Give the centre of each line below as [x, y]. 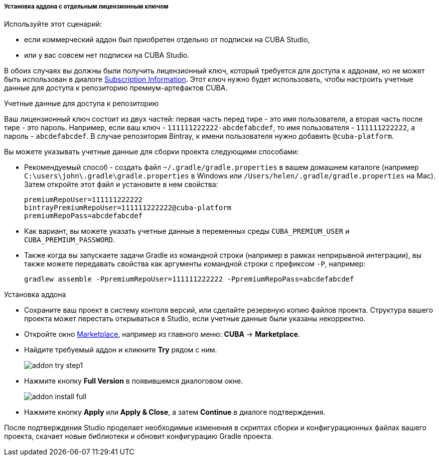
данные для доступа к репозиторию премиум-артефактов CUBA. [116, 88]
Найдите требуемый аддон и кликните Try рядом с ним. [121, 350]
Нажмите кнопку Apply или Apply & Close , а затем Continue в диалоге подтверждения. [175, 412]
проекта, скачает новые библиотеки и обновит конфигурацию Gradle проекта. [139, 436]
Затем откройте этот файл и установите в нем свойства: [121, 185]
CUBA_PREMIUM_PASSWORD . [70, 240]
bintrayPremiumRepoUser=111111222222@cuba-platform [128, 208]
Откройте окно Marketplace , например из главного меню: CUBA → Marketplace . [162, 334]
